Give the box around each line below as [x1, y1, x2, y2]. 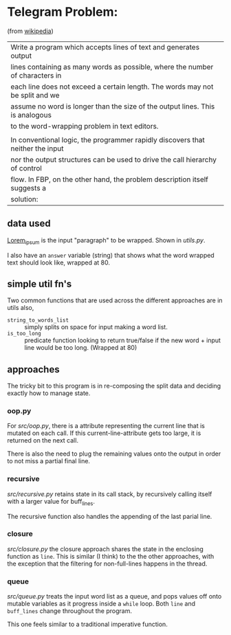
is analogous [10, 110, 52, 120]
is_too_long [7, 331, 41, 337]
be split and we [10, 90, 60, 100]
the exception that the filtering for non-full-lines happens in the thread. [7, 559, 208, 568]
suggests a [10, 183, 47, 192]
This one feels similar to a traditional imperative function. [7, 620, 168, 629]
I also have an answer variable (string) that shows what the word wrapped [7, 251, 214, 259]
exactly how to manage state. [7, 389, 91, 397]
